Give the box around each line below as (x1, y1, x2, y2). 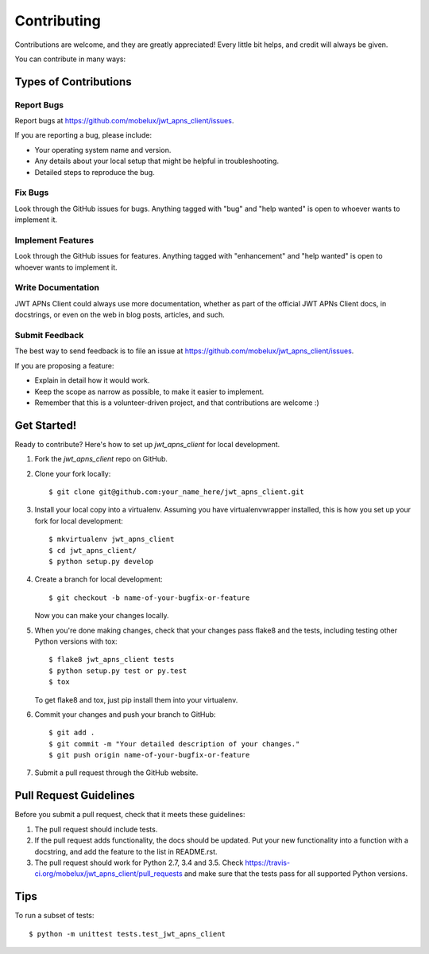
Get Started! (14, 419, 77, 432)
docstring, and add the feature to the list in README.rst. (34, 847, 218, 856)
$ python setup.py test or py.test (48, 666, 187, 676)
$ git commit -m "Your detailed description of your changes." (48, 739, 300, 748)
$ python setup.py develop (48, 557, 154, 566)
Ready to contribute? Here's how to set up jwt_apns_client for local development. (14, 439, 280, 449)
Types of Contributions (14, 75, 132, 88)
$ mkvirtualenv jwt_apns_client (48, 535, 175, 544)
